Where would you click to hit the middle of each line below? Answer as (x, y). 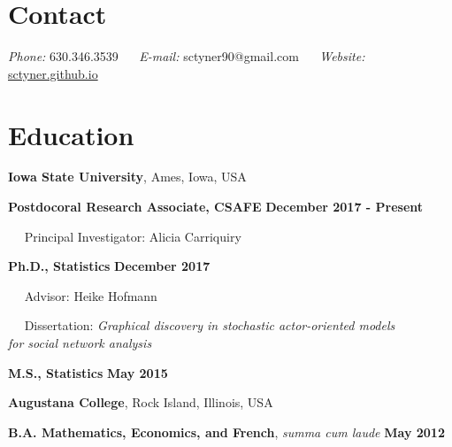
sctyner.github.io (53, 73)
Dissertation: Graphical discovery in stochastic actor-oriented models (210, 325)
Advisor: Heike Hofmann (91, 295)
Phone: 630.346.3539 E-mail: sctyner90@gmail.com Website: (187, 56)
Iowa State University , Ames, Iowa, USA (127, 177)
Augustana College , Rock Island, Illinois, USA (141, 402)
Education (71, 134)
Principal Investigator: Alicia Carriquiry (133, 236)
